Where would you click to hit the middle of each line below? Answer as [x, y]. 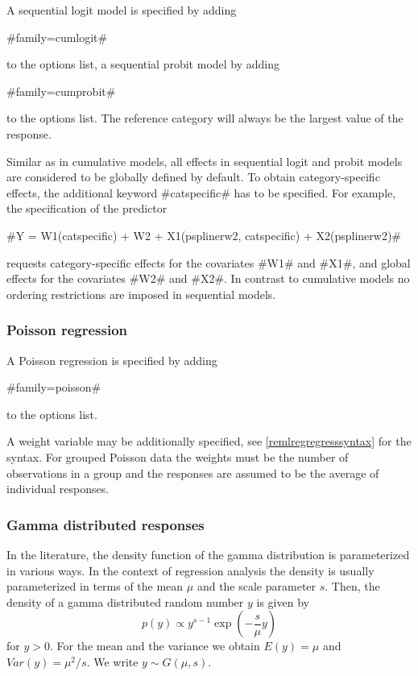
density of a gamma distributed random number [125, 601]
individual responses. [58, 489]
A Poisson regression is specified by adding [112, 360]
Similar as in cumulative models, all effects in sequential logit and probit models [205, 161]
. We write [112, 661]
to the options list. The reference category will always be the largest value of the [205, 118]
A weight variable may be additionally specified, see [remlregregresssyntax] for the [209, 441]
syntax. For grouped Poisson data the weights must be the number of [178, 456]
